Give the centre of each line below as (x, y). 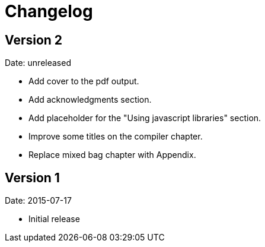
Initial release (54, 219)
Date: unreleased (38, 63)
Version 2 (34, 40)
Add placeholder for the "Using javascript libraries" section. (145, 118)
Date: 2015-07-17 (38, 201)
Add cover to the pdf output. (84, 81)
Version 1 (32, 178)
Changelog (49, 11)
